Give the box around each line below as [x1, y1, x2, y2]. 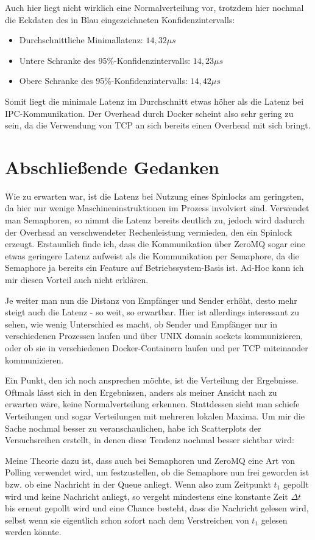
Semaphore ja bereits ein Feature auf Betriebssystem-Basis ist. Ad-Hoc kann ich [5, 261, 304, 274]
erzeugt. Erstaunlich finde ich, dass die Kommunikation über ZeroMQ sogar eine [5, 237, 305, 250]
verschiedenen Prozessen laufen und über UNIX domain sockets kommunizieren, [5, 329, 303, 342]
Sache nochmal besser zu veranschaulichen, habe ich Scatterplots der [5, 421, 261, 434]
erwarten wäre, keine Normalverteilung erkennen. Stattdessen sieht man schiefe [5, 398, 300, 410]
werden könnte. [5, 525, 62, 538]
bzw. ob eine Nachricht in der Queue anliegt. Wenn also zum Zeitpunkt [5, 477, 271, 490]
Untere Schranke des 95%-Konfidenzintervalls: [19, 54, 191, 66]
